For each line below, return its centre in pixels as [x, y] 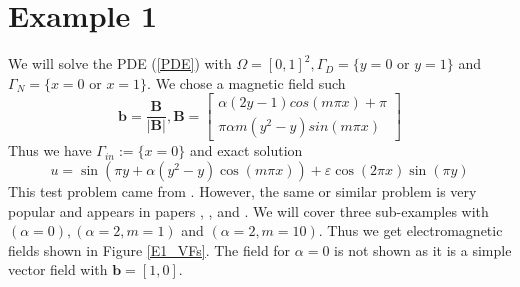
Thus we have [50, 150]
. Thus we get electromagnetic [410, 230]
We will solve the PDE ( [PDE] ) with [120, 63]
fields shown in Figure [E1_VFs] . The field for [149, 249]
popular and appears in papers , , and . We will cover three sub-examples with [248, 210]
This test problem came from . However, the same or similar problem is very [242, 190]
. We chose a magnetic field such [246, 82]
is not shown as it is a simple [423, 249]
